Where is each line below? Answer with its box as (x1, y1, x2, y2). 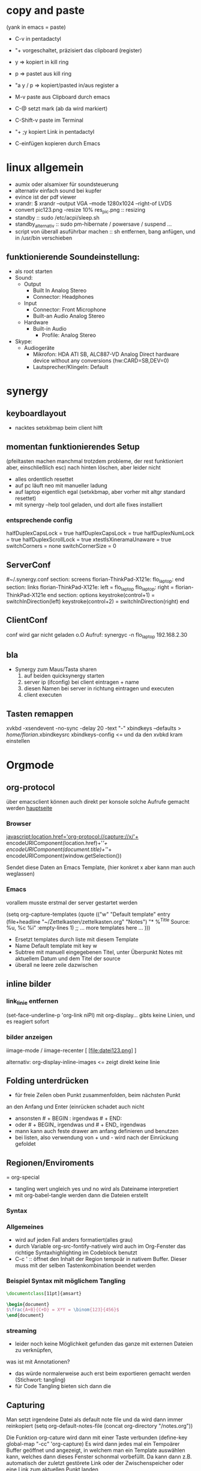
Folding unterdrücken (6, 1075, 89, 1086)
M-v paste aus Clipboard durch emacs (14, 93, 110, 100)
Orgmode (6, 759, 55, 772)
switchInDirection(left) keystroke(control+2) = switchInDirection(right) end (6, 598, 190, 605)
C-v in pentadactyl (14, 35, 61, 42)
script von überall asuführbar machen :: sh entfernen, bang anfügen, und (14, 228, 196, 235)
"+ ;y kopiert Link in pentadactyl (14, 128, 95, 135)
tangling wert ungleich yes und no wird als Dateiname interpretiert (14, 1185, 179, 1193)
